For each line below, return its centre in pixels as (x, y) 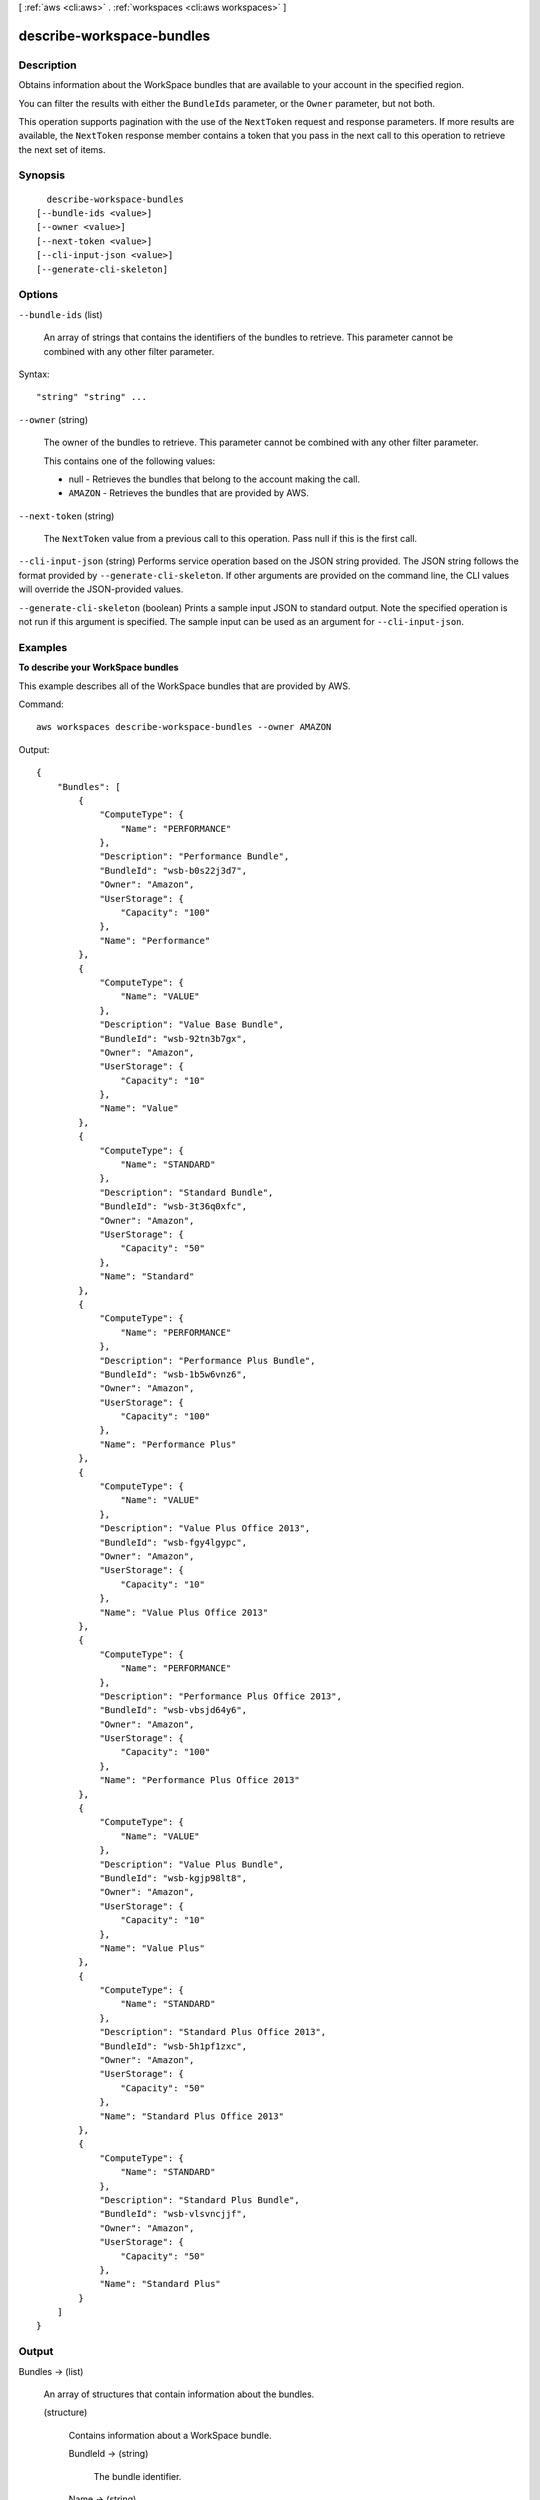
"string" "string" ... (92, 397)
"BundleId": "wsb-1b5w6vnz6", (173, 1374)
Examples (43, 647)
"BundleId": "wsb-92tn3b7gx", (173, 1038)
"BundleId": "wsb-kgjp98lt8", (173, 1878)
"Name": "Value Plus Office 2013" (184, 1612)
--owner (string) (53, 419)
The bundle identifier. (137, 2476)
